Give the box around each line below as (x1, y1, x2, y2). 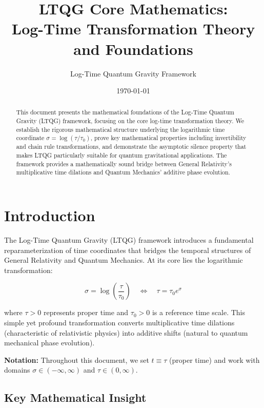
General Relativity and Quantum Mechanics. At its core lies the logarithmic (4, 255, 243, 265)
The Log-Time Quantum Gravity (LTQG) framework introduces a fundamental (4, 235, 254, 245)
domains (4, 364, 30, 375)
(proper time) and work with (169, 354, 260, 365)
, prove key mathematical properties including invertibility (90, 133, 247, 142)
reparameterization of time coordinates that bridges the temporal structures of (4, 244, 251, 255)
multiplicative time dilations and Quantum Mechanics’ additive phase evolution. (16, 168, 230, 177)
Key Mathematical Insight (4, 390, 147, 405)
